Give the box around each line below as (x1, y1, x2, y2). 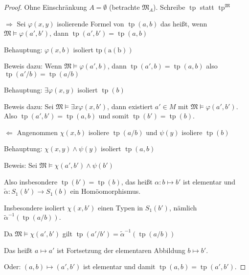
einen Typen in (97, 202, 143, 212)
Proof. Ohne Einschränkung (4, 2, 87, 12)
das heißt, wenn (160, 18, 207, 28)
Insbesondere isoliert (4, 202, 65, 212)
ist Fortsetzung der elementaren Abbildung (57, 245, 185, 255)
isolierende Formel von (57, 18, 124, 28)
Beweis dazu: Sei (4, 101, 54, 111)
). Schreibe (153, 2, 185, 12)
